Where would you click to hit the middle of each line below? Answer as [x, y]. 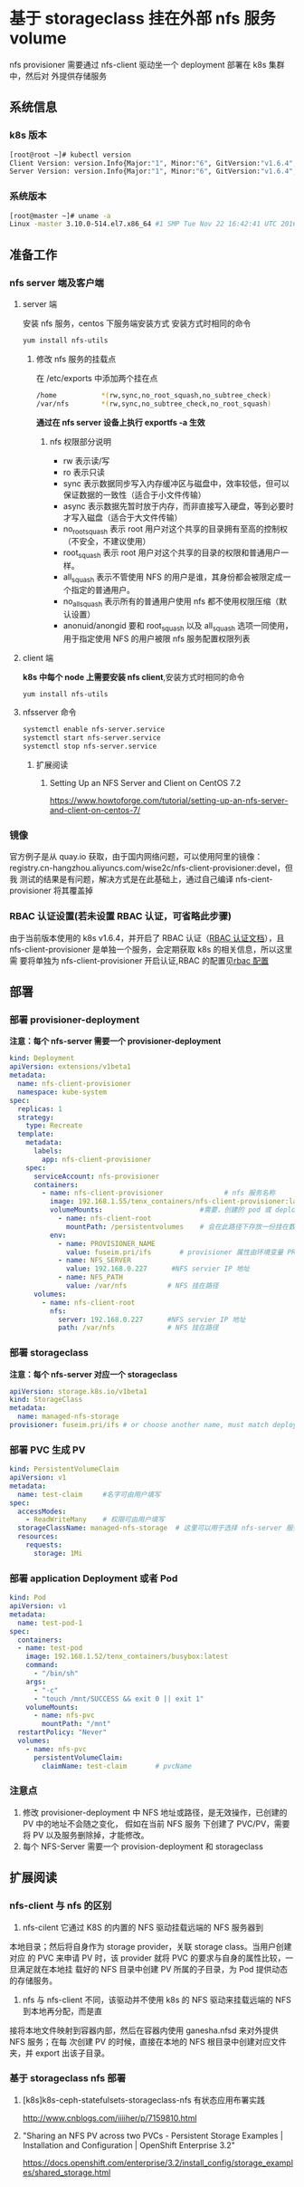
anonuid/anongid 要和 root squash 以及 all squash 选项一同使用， [178, 626]
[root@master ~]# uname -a [60, 216]
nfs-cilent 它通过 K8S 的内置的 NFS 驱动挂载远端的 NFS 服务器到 [143, 1927]
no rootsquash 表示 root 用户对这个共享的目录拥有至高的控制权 [175, 529]
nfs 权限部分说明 [80, 441]
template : [36, 1134]
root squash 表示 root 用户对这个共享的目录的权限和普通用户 [172, 554]
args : [36, 1682]
